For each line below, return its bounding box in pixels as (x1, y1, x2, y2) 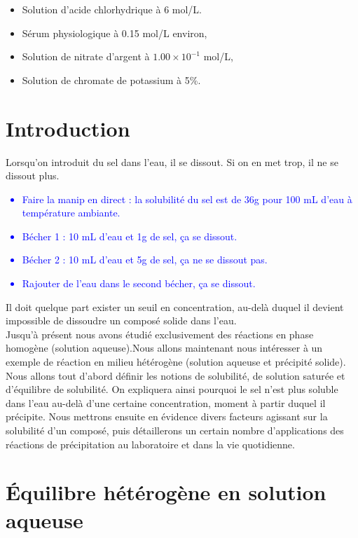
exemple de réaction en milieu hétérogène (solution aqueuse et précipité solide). (6, 354, 346, 369)
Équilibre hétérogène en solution (6, 478, 326, 506)
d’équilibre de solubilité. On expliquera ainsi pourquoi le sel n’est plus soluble (6, 382, 338, 396)
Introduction (6, 113, 130, 142)
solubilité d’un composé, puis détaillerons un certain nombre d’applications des (6, 423, 344, 437)
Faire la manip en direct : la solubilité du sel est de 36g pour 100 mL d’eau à (22, 191, 352, 206)
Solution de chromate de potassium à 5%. (22, 72, 201, 87)
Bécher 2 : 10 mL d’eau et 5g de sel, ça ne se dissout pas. (22, 252, 268, 267)
